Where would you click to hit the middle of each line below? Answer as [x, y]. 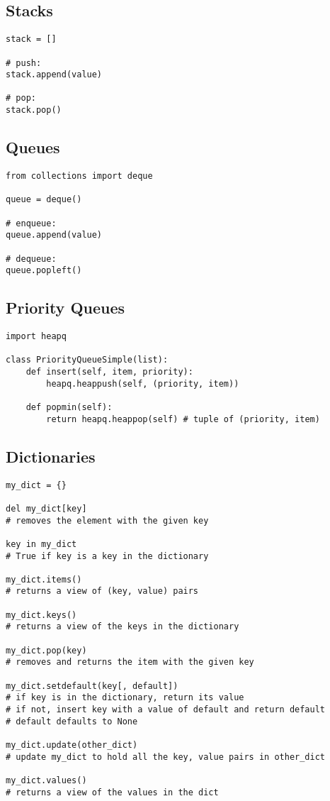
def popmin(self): [69, 408]
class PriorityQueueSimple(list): [87, 360]
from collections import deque [79, 176]
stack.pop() [34, 110]
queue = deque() [44, 200]
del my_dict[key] [46, 508]
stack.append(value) [54, 75]
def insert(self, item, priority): [109, 372]
